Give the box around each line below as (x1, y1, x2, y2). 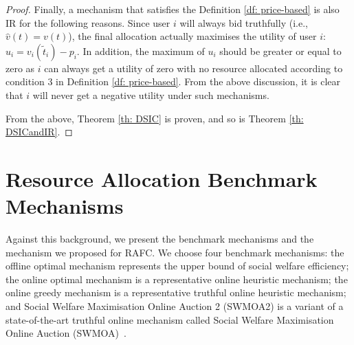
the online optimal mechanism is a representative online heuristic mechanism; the (5, 271, 348, 286)
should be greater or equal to (219, 43, 342, 58)
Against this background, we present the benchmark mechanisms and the (5, 232, 314, 246)
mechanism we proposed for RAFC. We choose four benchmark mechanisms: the (5, 245, 344, 259)
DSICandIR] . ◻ (5, 124, 73, 139)
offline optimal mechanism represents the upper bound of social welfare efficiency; (5, 258, 349, 273)
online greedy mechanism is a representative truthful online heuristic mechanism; (5, 285, 346, 300)
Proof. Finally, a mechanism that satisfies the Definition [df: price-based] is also (5, 2, 340, 16)
